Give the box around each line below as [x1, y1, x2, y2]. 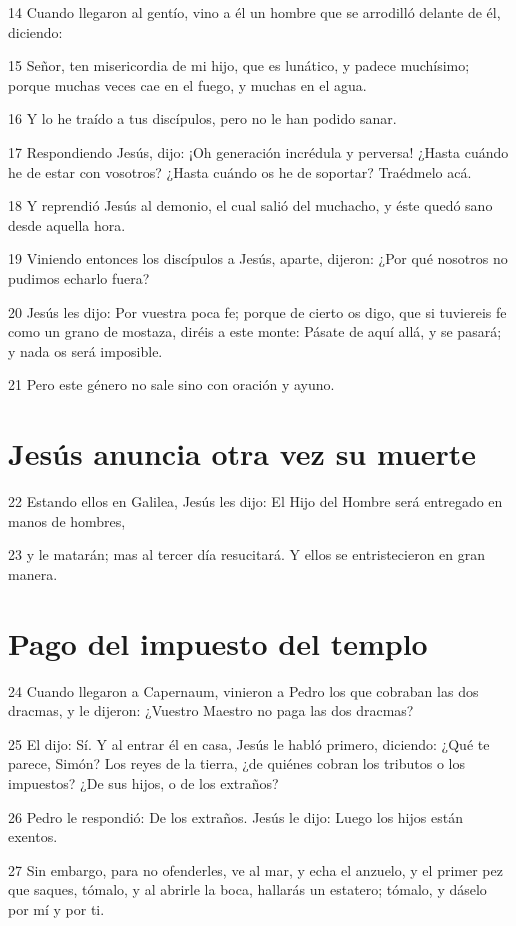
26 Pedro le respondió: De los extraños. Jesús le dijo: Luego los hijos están [8, 806, 463, 827]
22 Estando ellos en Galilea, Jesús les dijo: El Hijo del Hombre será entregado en [8, 491, 503, 512]
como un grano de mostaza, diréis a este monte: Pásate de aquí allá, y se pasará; [8, 321, 502, 342]
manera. [8, 563, 58, 584]
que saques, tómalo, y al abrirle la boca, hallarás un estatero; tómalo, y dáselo [8, 879, 487, 900]
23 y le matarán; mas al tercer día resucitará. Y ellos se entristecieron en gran [8, 544, 486, 565]
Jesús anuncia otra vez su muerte [8, 433, 477, 474]
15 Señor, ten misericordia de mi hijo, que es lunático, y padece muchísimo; [8, 55, 470, 76]
